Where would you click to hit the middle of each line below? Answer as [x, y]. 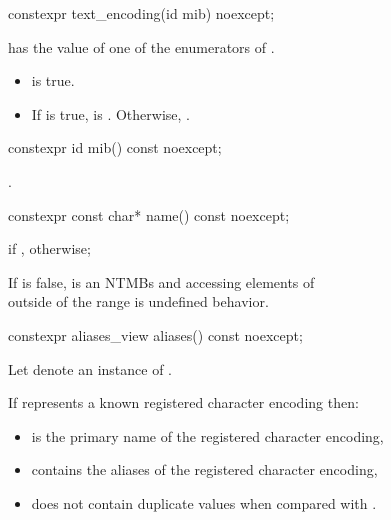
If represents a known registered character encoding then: [183, 402]
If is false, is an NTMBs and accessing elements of [161, 281]
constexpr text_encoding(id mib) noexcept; [141, 13]
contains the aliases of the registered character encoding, [204, 469]
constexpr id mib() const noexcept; [115, 147]
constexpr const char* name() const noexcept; [149, 214]
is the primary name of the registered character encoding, [207, 435]
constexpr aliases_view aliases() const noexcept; [155, 334]
